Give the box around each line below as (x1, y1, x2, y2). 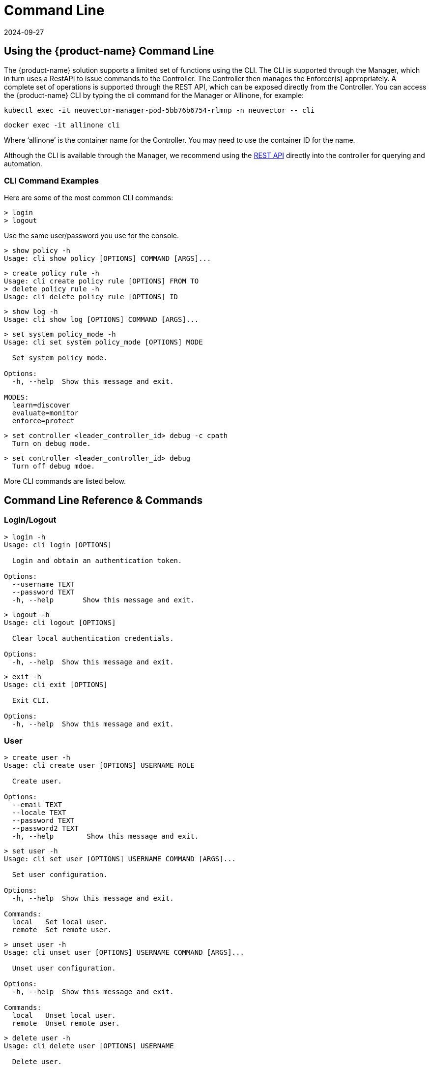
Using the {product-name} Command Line (4, 45, 214, 58)
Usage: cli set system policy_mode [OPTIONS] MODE (4, 338, 203, 346)
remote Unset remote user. (12, 1019, 120, 1028)
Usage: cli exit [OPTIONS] (4, 680, 108, 689)
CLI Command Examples (4, 175, 99, 186)
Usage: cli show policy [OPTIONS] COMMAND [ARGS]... (4, 254, 211, 263)
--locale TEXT (12, 809, 66, 817)
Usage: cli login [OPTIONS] (4, 540, 112, 549)
